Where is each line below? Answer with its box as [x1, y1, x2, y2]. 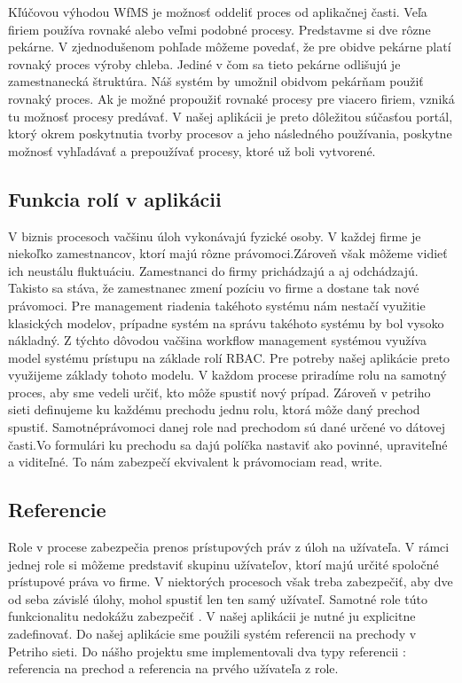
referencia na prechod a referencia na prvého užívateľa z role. [8, 659, 339, 678]
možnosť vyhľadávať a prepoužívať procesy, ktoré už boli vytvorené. [8, 141, 376, 160]
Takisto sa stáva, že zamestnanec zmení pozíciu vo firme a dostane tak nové [8, 279, 419, 297]
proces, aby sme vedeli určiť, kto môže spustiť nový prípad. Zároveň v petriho [8, 382, 431, 401]
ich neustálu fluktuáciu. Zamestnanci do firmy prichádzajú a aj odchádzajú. [8, 261, 419, 279]
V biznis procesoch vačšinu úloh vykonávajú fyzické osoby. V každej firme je [8, 226, 421, 245]
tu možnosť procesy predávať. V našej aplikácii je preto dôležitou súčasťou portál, [8, 106, 453, 125]
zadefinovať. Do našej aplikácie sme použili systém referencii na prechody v [8, 624, 417, 643]
